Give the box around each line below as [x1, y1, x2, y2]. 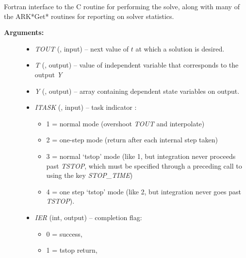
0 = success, [46, 228, 82, 239]
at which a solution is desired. [135, 43, 225, 53]
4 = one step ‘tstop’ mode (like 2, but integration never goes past [46, 186, 241, 196]
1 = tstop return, [46, 245, 98, 255]
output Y [34, 69, 63, 79]
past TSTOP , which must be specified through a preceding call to [46, 160, 242, 171]
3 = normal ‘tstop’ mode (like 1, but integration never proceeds [46, 151, 236, 161]
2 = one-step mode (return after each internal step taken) [46, 135, 218, 145]
